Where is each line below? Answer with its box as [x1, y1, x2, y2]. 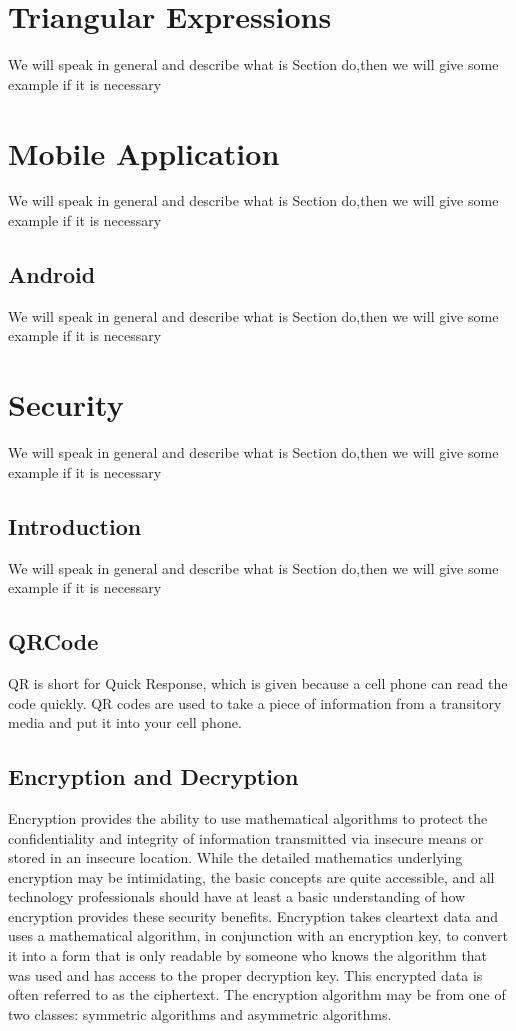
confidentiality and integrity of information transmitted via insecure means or [8, 827, 484, 848]
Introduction [8, 510, 142, 541]
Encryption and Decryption [8, 761, 299, 792]
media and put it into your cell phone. [8, 712, 242, 733]
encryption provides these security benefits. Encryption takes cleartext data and [8, 905, 499, 926]
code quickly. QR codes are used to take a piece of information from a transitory [8, 692, 502, 713]
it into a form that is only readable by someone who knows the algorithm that [8, 945, 488, 966]
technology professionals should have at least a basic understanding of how [8, 886, 466, 907]
